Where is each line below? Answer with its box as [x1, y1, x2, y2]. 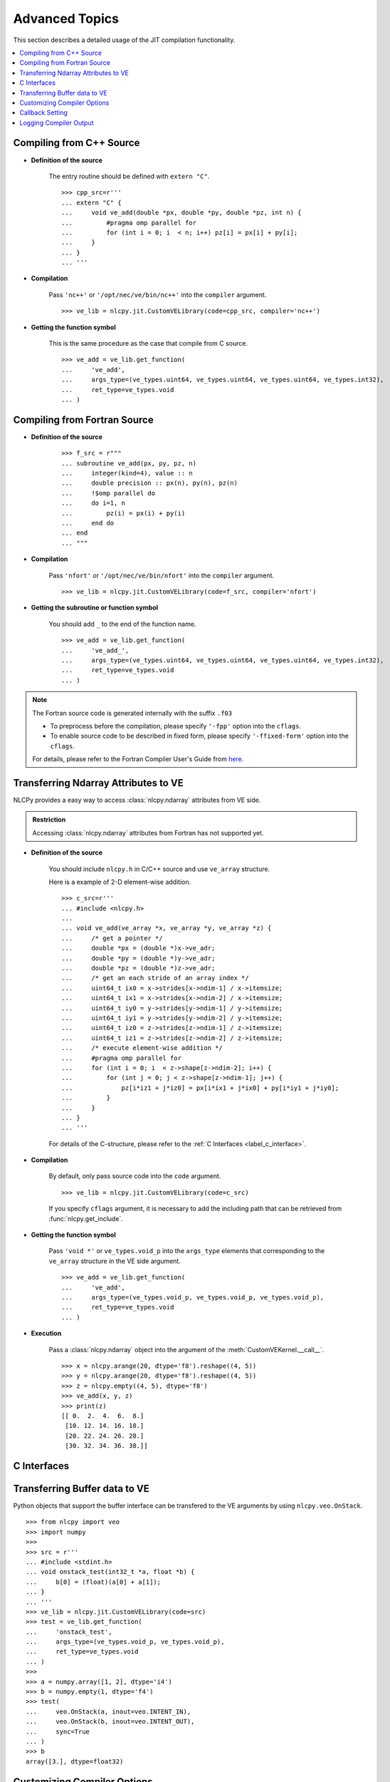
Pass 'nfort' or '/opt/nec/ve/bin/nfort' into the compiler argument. [48, 571, 274, 580]
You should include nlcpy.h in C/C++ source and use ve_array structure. [48, 865, 270, 873]
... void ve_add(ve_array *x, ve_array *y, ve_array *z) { [61, 924, 272, 932]
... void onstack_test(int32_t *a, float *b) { [26, 1568, 195, 1576]
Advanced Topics [13, 11, 119, 26]
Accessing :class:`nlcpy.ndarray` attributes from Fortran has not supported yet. [32, 828, 264, 837]
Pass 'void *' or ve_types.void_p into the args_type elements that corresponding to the [48, 1247, 325, 1255]
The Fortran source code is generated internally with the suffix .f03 [32, 709, 233, 717]
